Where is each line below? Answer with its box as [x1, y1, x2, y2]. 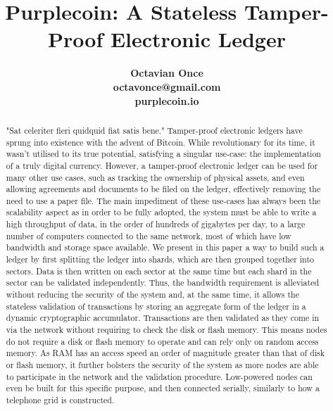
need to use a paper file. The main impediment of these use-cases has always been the [6, 194, 321, 206]
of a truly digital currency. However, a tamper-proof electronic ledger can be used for [6, 159, 318, 171]
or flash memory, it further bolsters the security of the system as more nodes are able [6, 359, 319, 371]
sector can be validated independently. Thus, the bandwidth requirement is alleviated [6, 277, 320, 289]
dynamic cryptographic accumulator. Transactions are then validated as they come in [6, 312, 320, 324]
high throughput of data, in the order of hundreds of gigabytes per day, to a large [6, 218, 306, 230]
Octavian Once [130, 65, 203, 80]
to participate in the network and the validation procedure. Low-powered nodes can [6, 370, 313, 382]
